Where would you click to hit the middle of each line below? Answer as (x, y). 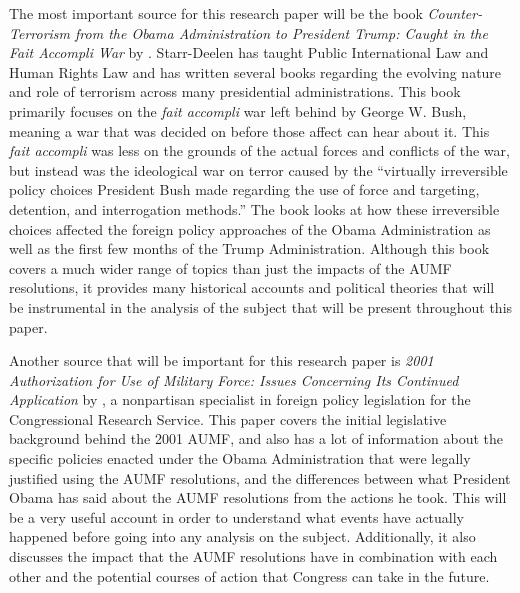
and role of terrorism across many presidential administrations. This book (235, 91)
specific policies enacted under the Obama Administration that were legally (240, 458)
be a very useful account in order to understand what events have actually (236, 516)
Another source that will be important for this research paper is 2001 (221, 360)
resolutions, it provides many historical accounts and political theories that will (252, 287)
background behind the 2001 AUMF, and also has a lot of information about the (256, 438)
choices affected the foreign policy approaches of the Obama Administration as (250, 228)
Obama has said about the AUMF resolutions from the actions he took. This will (258, 497)
